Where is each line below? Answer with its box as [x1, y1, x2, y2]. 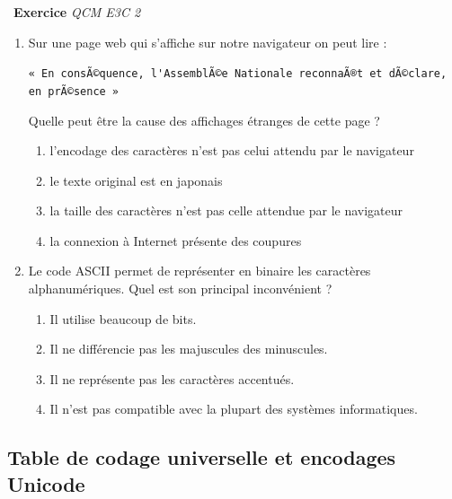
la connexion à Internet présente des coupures [49, 231, 302, 249]
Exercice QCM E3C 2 [13, 3, 141, 21]
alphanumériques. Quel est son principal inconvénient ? [28, 279, 332, 298]
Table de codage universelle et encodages [7, 443, 396, 471]
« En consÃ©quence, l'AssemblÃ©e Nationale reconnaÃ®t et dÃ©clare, [28, 67, 448, 81]
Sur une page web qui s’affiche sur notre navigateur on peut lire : [28, 32, 387, 51]
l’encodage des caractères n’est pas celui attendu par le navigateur [49, 141, 414, 160]
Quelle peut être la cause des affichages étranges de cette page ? [28, 110, 380, 129]
